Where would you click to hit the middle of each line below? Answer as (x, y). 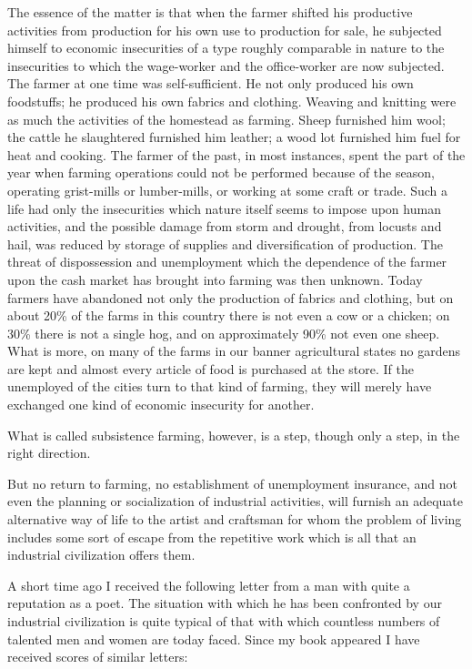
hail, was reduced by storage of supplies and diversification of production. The (225, 243)
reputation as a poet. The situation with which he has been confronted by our (225, 603)
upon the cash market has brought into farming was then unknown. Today (215, 279)
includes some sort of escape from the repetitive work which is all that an (212, 537)
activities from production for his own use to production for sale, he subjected (225, 30)
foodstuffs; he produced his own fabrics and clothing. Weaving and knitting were (232, 101)
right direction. (49, 453)
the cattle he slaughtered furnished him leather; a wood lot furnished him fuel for (234, 137)
